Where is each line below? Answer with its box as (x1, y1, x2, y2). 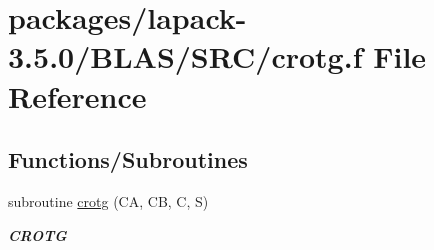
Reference (8, 75, 147, 116)
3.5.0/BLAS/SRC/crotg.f (8, 36, 363, 77)
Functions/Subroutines (8, 144, 248, 175)
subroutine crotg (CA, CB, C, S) (8, 190, 209, 211)
